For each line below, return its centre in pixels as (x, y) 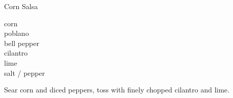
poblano (17, 33)
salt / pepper (25, 72)
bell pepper (22, 43)
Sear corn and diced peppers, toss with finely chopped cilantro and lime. (117, 90)
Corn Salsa (21, 6)
